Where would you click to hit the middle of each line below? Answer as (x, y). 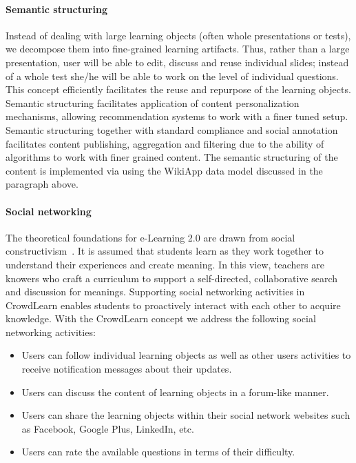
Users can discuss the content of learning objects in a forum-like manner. (175, 392)
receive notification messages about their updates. (127, 369)
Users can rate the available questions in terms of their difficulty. (158, 452)
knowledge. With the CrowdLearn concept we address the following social (161, 318)
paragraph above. (42, 184)
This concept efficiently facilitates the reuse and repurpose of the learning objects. (178, 89)
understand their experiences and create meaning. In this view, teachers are (165, 264)
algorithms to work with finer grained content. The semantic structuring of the (172, 157)
